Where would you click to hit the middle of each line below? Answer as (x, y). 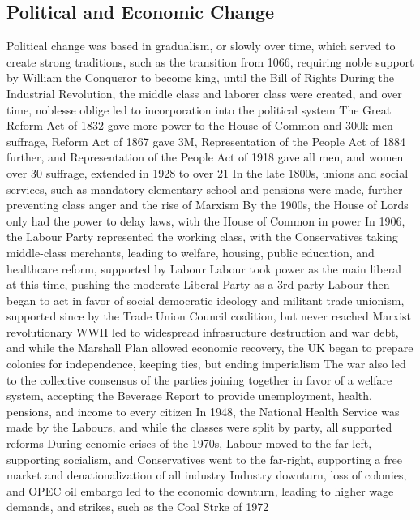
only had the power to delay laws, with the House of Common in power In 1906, (206, 220)
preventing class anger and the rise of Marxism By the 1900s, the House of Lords (208, 205)
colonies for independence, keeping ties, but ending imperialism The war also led (206, 364)
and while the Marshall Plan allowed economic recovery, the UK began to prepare (210, 348)
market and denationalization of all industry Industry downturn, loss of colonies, (207, 475)
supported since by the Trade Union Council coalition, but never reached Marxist (209, 316)
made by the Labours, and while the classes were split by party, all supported (199, 427)
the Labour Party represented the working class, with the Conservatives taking (202, 236)
